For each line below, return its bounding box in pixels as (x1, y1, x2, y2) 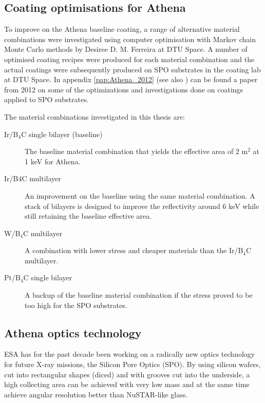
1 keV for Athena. (25, 156, 81, 166)
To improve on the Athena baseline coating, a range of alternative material (4, 24, 240, 34)
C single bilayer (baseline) (21, 128, 103, 139)
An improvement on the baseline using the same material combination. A (25, 190, 255, 201)
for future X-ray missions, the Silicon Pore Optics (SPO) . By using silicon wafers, (4, 359, 261, 370)
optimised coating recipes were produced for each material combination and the (4, 53, 255, 64)
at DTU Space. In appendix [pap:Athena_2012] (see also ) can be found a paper (4, 74, 258, 85)
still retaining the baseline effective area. (25, 210, 152, 221)
